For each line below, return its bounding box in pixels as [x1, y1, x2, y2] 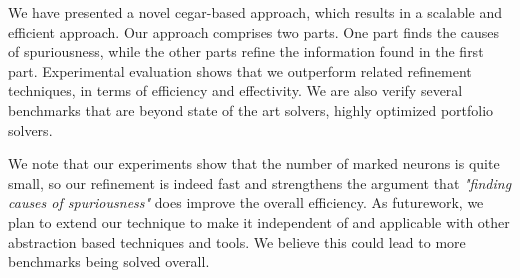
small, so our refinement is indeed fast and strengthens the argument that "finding [8, 172, 512, 193]
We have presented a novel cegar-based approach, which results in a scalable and [8, 2, 503, 22]
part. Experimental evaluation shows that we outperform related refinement [8, 60, 472, 81]
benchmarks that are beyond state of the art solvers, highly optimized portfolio [8, 99, 494, 120]
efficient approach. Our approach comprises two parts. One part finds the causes [8, 21, 500, 42]
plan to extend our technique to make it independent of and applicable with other [8, 211, 510, 232]
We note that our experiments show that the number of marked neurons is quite [8, 153, 500, 174]
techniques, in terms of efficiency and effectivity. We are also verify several [8, 80, 463, 101]
